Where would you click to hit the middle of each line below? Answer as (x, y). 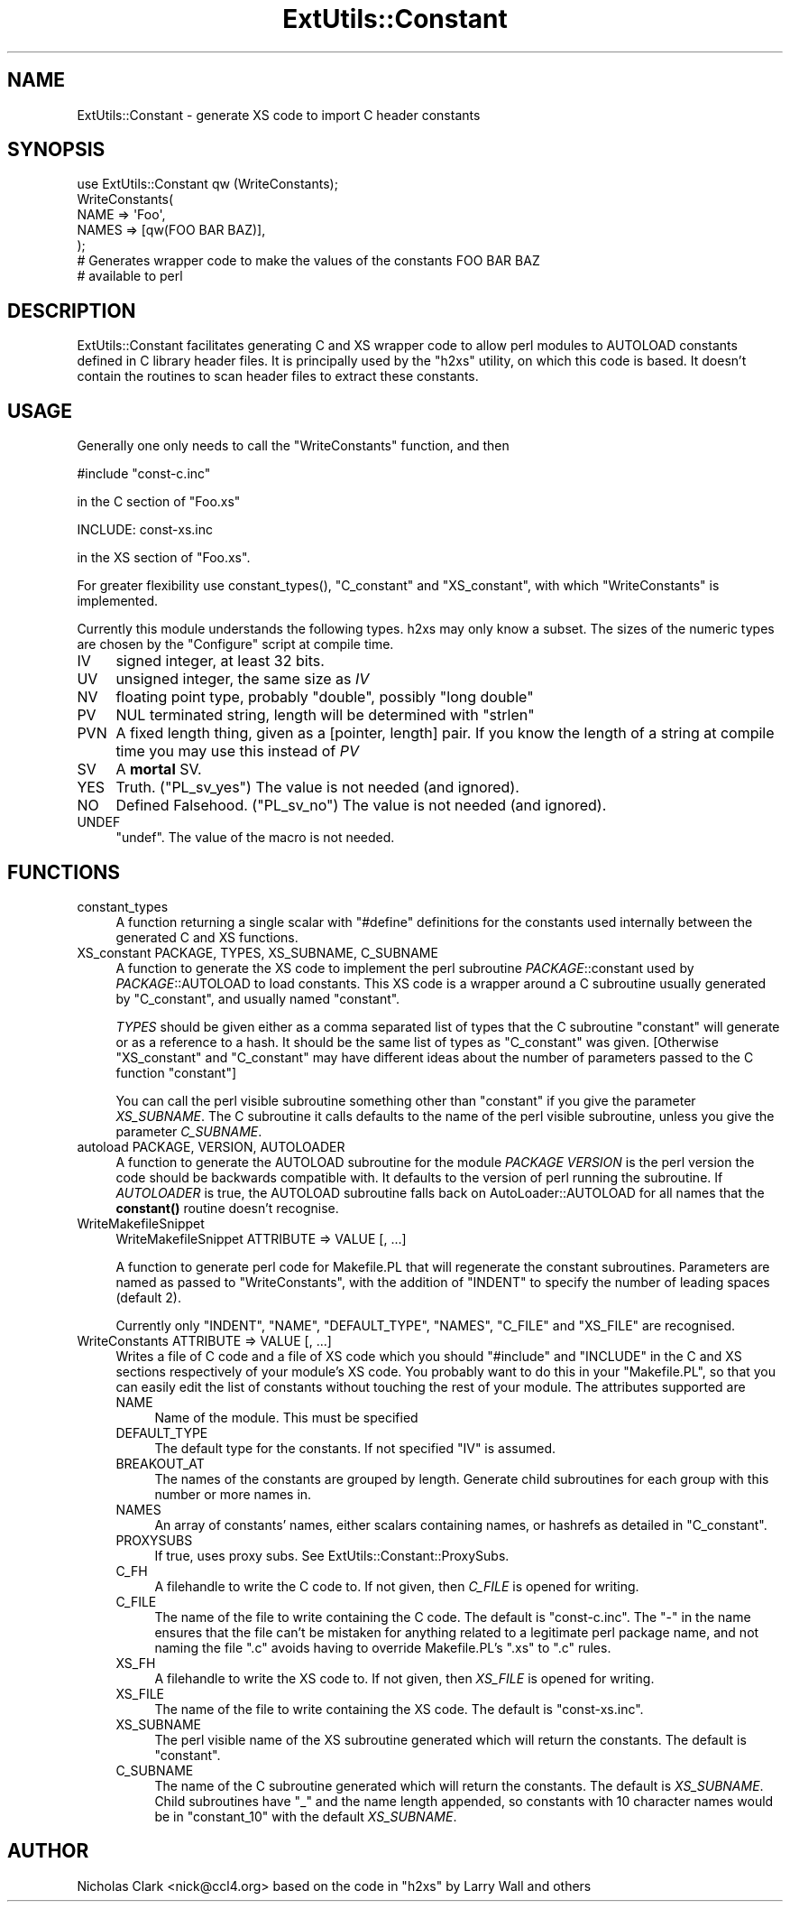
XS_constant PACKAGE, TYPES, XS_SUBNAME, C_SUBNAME (257, 952)
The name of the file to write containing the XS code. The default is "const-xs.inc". (399, 1709)
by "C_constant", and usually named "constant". (258, 998)
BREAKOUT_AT (160, 1463)
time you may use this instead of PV (237, 751)
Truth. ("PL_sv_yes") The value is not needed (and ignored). (317, 788)
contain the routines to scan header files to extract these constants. (278, 376)
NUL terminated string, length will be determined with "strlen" (325, 715)
